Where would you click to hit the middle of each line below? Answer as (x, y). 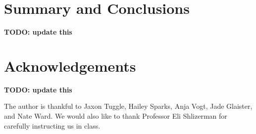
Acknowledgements (70, 66)
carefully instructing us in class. (52, 125)
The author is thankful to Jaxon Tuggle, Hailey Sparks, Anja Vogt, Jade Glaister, (128, 106)
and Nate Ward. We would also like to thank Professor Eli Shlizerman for (116, 116)
